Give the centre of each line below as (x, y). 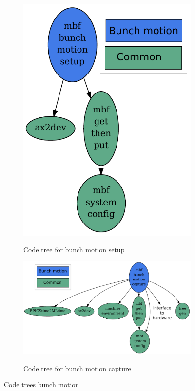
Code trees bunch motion (42, 384)
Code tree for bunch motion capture (77, 368)
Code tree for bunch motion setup (74, 249)
